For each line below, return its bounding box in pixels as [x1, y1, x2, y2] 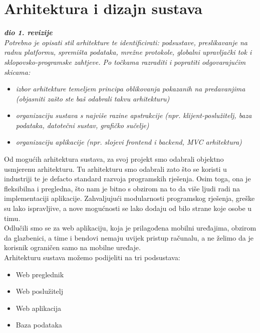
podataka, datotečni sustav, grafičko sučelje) [16, 120, 149, 130]
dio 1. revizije [4, 27, 53, 38]
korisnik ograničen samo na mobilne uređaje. [4, 242, 141, 253]
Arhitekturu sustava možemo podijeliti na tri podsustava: [4, 252, 180, 262]
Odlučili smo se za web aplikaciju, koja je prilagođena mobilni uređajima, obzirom [4, 223, 256, 233]
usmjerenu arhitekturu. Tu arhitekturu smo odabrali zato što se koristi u [4, 163, 227, 174]
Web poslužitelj [16, 286, 64, 296]
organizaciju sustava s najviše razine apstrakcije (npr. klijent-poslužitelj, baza [16, 110, 252, 121]
